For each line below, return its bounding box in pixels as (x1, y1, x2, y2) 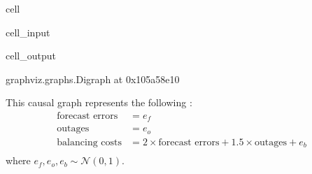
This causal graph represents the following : (6, 95, 192, 110)
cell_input (6, 24, 50, 39)
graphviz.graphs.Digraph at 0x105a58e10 (6, 71, 180, 86)
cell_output (6, 48, 56, 63)
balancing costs (57, 137, 122, 147)
